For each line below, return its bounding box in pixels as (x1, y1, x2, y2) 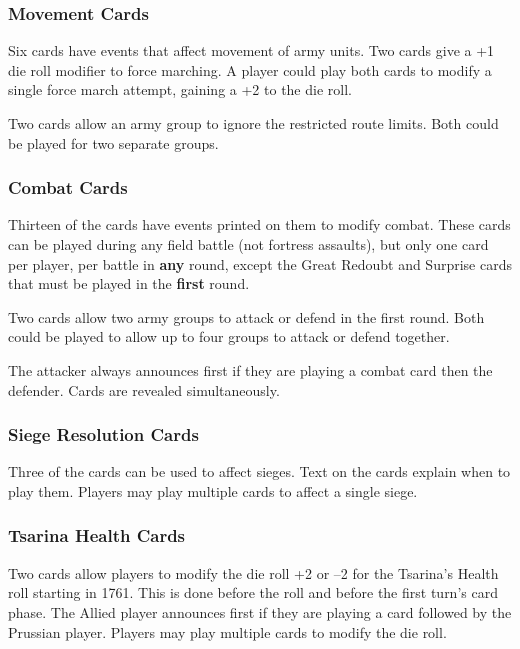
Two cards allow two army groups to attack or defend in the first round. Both (8, 306, 485, 327)
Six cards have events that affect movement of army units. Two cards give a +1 (8, 40, 495, 61)
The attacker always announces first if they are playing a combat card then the (8, 359, 493, 380)
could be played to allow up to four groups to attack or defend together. (8, 326, 450, 347)
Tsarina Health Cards (8, 523, 186, 548)
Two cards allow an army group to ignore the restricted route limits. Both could (8, 113, 499, 133)
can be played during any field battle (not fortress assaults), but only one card (8, 234, 489, 254)
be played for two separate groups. (8, 132, 219, 153)
